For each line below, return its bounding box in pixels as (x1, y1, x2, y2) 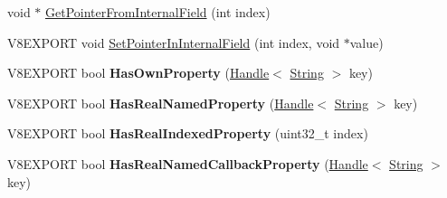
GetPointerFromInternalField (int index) (45, 3, 271, 21)
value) (349, 33, 384, 52)
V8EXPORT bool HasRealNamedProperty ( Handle (7, 93, 314, 112)
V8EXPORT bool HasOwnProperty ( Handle (7, 63, 270, 82)
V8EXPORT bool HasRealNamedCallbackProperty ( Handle (7, 154, 368, 173)
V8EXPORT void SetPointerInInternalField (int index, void (7, 33, 340, 52)
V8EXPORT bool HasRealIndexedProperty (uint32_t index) (7, 124, 368, 143)
